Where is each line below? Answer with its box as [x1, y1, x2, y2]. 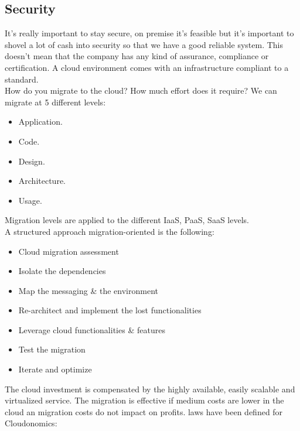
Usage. [18, 194, 42, 206]
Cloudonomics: [5, 417, 57, 429]
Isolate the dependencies [18, 265, 106, 277]
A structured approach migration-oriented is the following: [5, 225, 214, 237]
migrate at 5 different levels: [5, 95, 106, 108]
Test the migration [18, 343, 86, 355]
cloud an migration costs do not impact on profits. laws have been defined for [5, 405, 283, 418]
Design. [18, 155, 45, 167]
